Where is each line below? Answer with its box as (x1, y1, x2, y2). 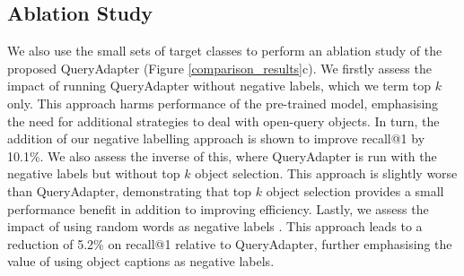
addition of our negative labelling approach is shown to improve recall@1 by (7, 129, 425, 148)
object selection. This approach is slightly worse (195, 164, 458, 183)
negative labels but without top (7, 164, 180, 183)
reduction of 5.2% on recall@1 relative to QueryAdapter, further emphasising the (7, 234, 452, 253)
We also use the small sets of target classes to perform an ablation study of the (7, 41, 442, 60)
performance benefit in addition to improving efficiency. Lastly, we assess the (7, 199, 429, 218)
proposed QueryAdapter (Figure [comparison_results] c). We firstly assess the (7, 58, 432, 77)
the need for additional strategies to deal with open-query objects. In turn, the (7, 111, 440, 130)
